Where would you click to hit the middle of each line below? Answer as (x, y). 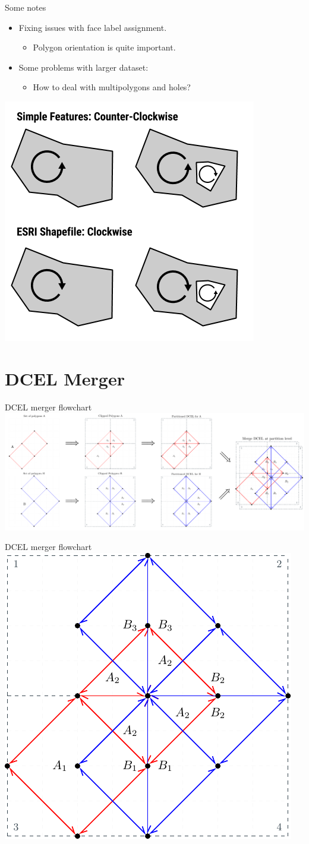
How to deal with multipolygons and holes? (112, 87)
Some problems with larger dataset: (83, 67)
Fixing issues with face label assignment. (93, 27)
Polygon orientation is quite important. (104, 47)
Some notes (26, 7)
